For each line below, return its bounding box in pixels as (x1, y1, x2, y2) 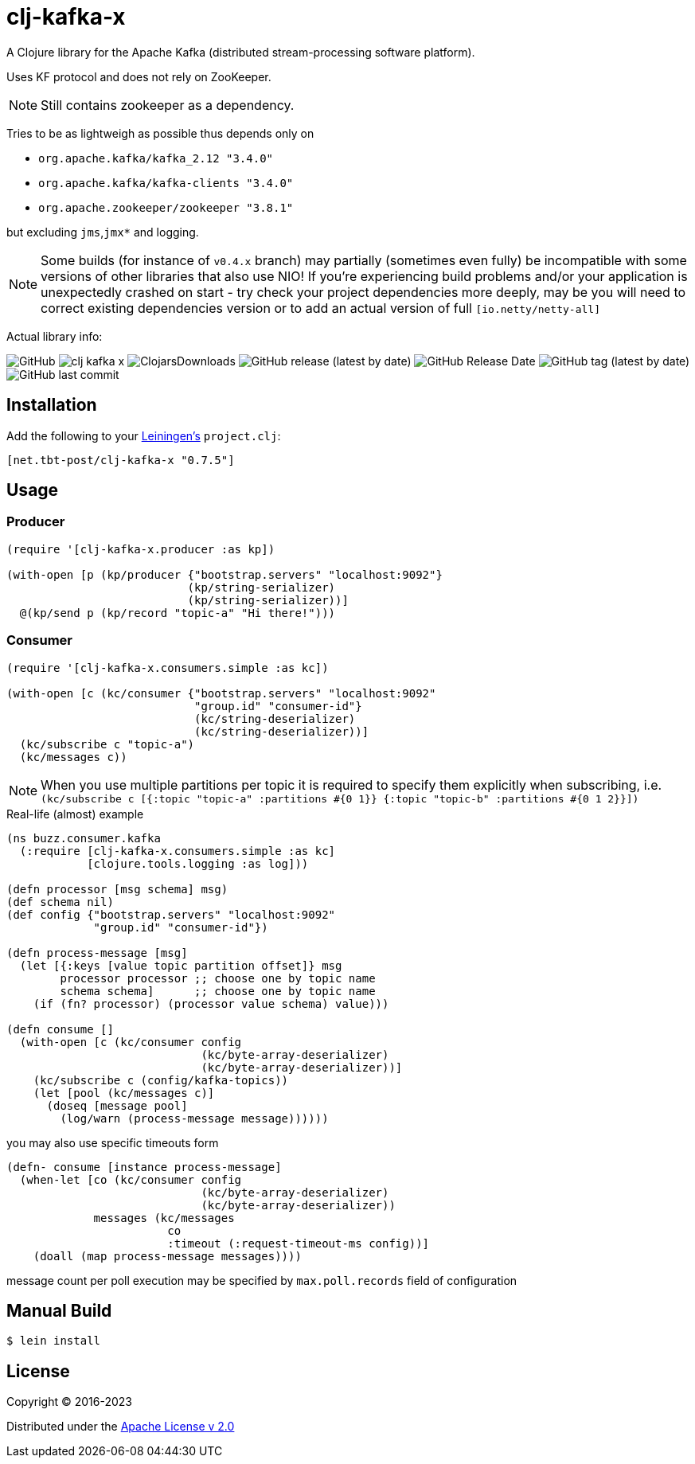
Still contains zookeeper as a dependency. (41, 96, 295, 113)
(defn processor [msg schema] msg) (6, 882, 228, 896)
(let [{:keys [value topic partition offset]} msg (19, 958, 342, 972)
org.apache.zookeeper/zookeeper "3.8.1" (38, 201, 294, 214)
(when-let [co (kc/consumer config (19, 1173, 242, 1186)
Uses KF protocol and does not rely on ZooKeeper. (6, 69, 271, 84)
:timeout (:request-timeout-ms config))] (167, 1236, 430, 1250)
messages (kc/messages (93, 1211, 235, 1224)
